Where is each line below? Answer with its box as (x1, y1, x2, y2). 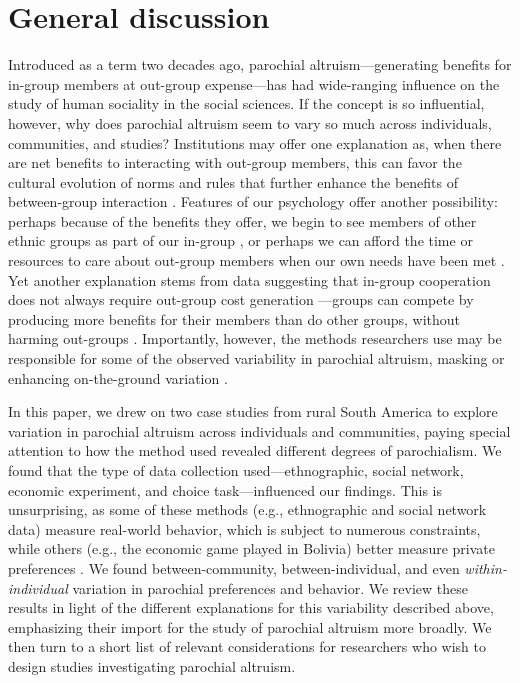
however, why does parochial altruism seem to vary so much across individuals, (8, 112, 492, 133)
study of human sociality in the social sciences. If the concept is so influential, (8, 93, 485, 114)
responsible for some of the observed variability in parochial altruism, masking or (8, 348, 505, 369)
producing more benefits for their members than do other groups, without (8, 308, 461, 329)
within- (464, 557, 507, 578)
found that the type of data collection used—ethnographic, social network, (8, 460, 464, 480)
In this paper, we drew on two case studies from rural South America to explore (8, 401, 498, 422)
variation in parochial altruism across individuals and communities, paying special (8, 420, 511, 441)
